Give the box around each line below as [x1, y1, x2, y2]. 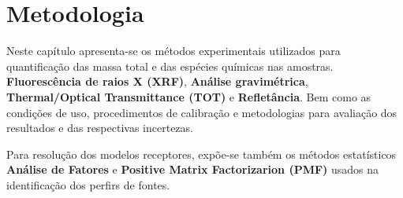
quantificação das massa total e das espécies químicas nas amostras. [6, 57, 334, 74]
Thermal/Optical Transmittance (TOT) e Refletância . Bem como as [6, 88, 371, 104]
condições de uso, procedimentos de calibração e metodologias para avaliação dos [6, 104, 397, 120]
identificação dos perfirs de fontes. [6, 176, 170, 192]
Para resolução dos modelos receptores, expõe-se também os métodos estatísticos [6, 145, 397, 162]
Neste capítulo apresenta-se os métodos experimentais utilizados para [6, 42, 341, 59]
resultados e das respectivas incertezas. [6, 119, 193, 136]
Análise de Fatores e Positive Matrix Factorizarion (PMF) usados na [6, 161, 379, 178]
